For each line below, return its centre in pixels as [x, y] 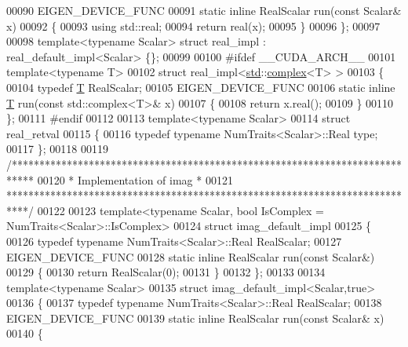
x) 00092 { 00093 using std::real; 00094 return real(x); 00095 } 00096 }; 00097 [193, 26]
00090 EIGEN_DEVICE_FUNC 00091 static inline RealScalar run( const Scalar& [204, 10]
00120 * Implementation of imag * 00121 [135, 179]
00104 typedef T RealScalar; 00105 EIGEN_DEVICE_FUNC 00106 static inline [201, 87]
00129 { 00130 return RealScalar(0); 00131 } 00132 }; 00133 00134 [166, 272]
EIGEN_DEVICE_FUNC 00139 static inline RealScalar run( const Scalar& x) [195, 318]
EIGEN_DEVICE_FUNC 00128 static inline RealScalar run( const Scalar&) [191, 256]
